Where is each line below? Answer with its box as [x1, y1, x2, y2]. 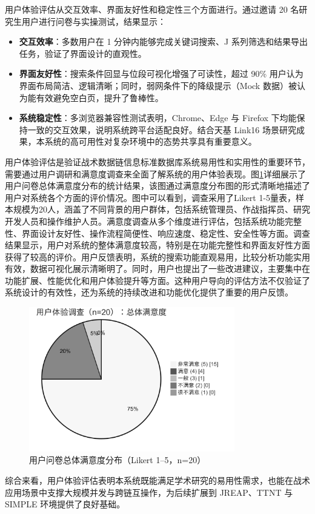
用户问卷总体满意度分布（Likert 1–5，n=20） [29, 453, 206, 466]
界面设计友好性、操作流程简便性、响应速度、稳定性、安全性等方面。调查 [21, 226, 310, 239]
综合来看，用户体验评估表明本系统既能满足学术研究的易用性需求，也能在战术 [5, 474, 310, 487]
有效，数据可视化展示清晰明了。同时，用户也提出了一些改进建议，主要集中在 [5, 262, 310, 275]
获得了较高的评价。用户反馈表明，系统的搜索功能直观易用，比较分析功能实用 [5, 250, 310, 263]
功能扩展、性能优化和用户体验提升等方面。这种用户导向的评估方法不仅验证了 [5, 274, 310, 286]
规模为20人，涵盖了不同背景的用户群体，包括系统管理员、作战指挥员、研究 [13, 203, 310, 216]
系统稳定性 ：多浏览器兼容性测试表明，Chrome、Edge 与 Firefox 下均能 [19, 111, 297, 124]
